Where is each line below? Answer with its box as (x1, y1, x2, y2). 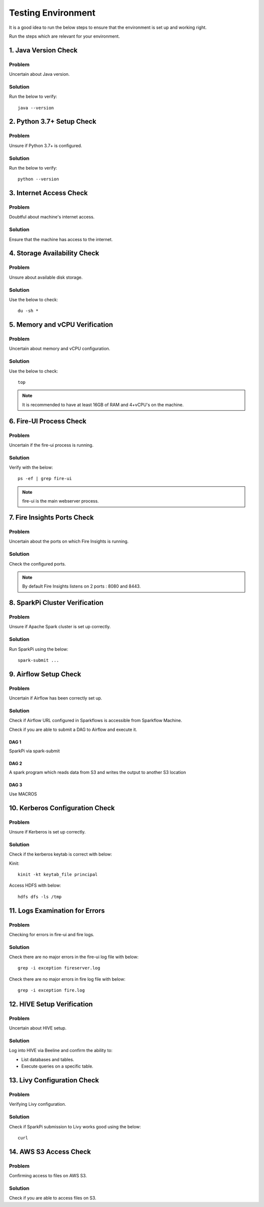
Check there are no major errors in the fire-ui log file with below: (9, 954, 139, 960)
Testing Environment (9, 7, 96, 18)
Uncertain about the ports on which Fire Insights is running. (9, 538, 129, 545)
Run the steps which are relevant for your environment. (9, 33, 120, 39)
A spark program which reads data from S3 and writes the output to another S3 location (9, 769, 186, 775)
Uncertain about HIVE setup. (9, 1025, 67, 1031)
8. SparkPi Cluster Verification (9, 599, 104, 607)
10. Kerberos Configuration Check (9, 804, 115, 812)
